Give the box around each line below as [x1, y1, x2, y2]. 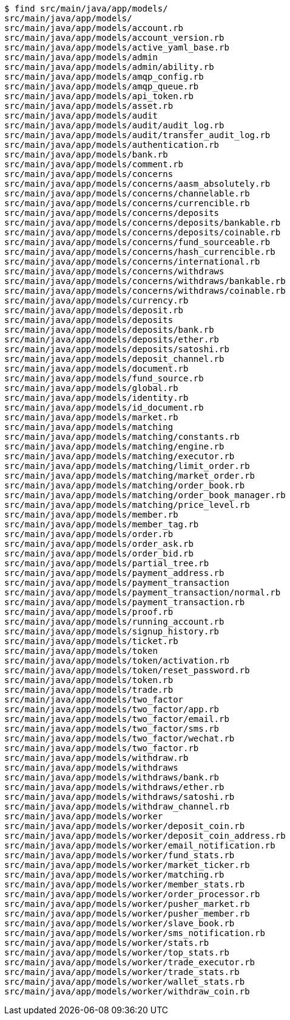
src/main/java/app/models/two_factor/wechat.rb [4, 734, 235, 743]
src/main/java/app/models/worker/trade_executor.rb [4, 957, 255, 967]
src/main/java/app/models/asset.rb [4, 101, 174, 111]
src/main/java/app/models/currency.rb [4, 296, 189, 305]
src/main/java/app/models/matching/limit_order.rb [4, 461, 250, 471]
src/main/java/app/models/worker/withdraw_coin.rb [4, 987, 250, 996]
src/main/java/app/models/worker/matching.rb [4, 870, 224, 879]
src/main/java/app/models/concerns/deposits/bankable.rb [4, 218, 281, 227]
